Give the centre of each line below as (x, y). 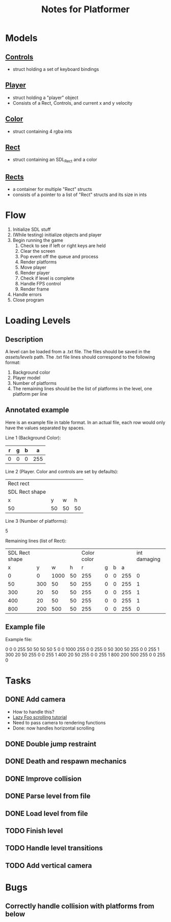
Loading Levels (38, 321)
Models (21, 38)
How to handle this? (33, 712)
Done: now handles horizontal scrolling (53, 728)
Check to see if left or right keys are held (63, 246)
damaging (149, 559)
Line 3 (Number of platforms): (36, 521)
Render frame (35, 289)
